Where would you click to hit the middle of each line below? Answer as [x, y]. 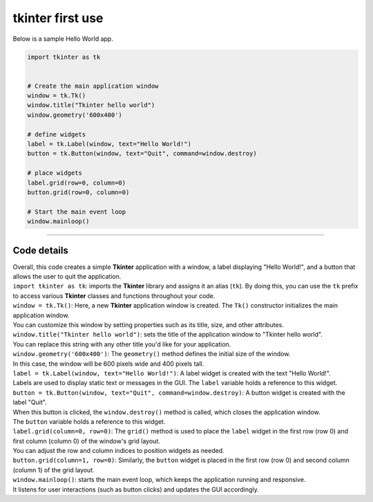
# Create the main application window [93, 86]
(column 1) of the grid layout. [54, 470]
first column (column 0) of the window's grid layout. [86, 441]
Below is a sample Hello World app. [63, 39]
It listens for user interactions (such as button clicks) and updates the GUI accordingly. [136, 489]
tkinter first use [58, 18]
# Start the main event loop [77, 212]
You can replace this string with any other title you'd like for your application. [122, 344]
